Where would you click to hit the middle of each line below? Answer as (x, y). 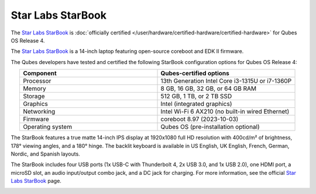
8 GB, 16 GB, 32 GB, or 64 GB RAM (209, 89)
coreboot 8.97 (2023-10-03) (200, 119)
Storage (34, 96)
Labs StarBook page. (36, 181)
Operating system (48, 127)
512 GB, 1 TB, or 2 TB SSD (196, 96)
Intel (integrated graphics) (196, 104)
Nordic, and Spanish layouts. (45, 154)
